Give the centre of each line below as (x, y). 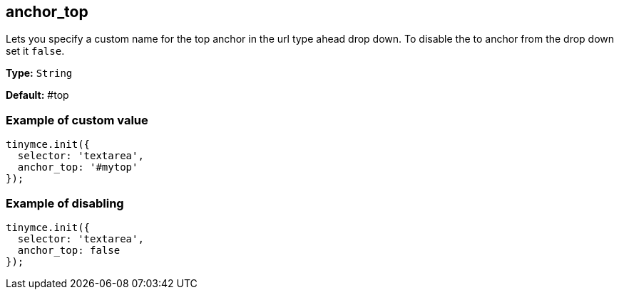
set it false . (35, 51)
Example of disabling (65, 203)
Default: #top (37, 95)
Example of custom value (77, 120)
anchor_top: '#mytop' (78, 167)
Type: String (39, 73)
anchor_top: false (69, 250)
